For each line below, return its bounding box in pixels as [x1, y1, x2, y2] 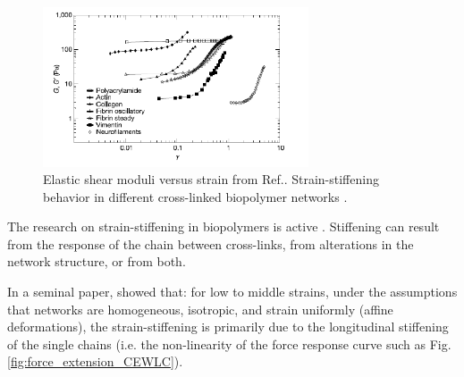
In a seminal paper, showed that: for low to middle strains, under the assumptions [7, 282, 458, 301]
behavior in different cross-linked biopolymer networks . [43, 187, 348, 205]
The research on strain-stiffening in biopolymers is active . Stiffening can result [7, 217, 440, 236]
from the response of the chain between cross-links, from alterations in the [7, 234, 414, 253]
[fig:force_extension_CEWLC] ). [7, 352, 183, 371]
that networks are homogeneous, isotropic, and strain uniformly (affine [7, 299, 393, 318]
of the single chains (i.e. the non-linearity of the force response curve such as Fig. [7, 334, 451, 353]
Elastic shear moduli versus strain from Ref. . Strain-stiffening [43, 170, 379, 188]
